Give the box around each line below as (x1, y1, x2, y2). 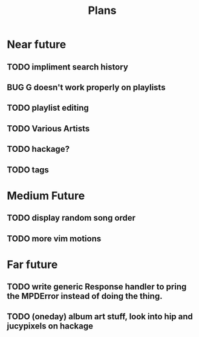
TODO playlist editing (7, 103, 90, 113)
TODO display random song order (7, 213, 135, 223)
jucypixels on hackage (7, 321, 93, 332)
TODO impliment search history (7, 62, 129, 72)
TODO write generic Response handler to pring (7, 282, 187, 292)
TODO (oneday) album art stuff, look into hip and (7, 312, 193, 322)
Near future (7, 38, 67, 51)
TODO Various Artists (7, 123, 90, 134)
